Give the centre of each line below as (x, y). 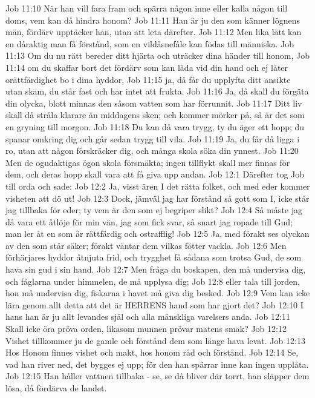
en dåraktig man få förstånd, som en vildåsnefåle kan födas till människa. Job (150, 43)
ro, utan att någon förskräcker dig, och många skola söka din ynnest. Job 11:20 (152, 151)
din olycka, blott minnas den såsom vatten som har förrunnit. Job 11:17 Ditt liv (154, 103)
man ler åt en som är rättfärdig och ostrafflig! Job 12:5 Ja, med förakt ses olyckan (157, 234)
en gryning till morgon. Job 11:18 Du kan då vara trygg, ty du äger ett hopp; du (155, 126)
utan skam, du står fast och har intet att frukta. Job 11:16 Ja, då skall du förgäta (157, 91)
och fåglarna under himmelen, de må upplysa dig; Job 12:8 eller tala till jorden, (153, 281)
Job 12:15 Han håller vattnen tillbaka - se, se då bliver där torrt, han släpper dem (157, 376)
